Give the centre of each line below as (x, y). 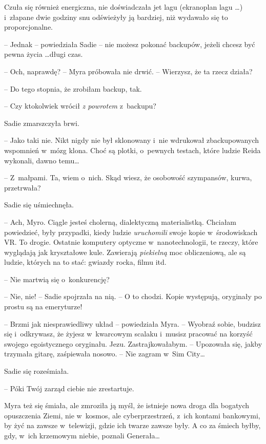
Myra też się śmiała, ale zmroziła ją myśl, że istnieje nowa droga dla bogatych (127, 405)
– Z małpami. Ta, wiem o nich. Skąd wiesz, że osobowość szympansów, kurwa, (128, 177)
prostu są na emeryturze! (43, 306)
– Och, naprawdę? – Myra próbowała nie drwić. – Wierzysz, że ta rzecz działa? (128, 71)
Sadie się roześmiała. (37, 371)
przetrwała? (23, 187)
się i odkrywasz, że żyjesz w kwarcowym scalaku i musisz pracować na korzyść (128, 334)
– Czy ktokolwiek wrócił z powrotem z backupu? (80, 106)
